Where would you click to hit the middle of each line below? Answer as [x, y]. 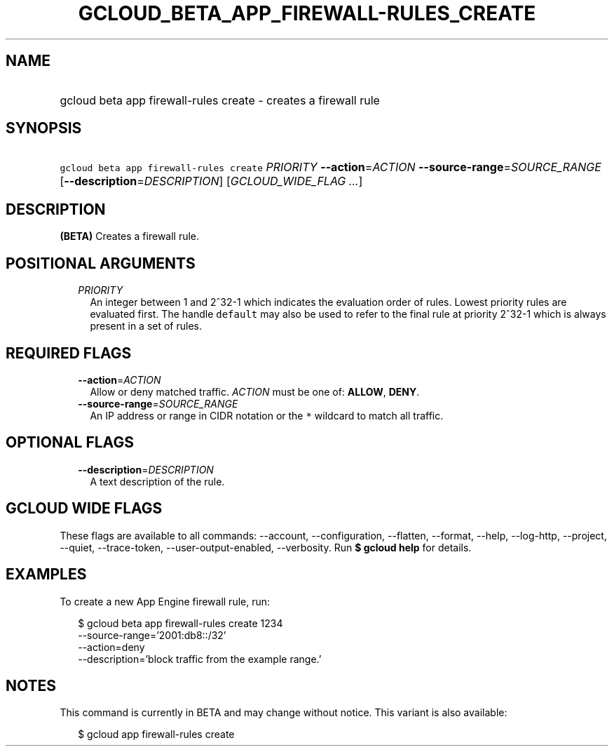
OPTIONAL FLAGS [70, 443]
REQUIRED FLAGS [69, 353]
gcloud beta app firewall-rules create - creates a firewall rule [220, 100]
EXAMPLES [46, 575]
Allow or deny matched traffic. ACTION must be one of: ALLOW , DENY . [255, 391]
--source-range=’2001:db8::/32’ [152, 635]
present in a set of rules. [146, 326]
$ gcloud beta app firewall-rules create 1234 [180, 623]
